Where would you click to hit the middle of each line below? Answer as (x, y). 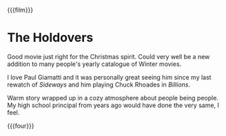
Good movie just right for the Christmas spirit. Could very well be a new (109, 56)
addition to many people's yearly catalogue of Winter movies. (94, 64)
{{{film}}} (20, 10)
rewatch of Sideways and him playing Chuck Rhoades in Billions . (99, 84)
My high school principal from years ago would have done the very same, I (113, 105)
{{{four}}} (21, 126)
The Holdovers (50, 38)
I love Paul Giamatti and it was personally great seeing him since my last (109, 77)
